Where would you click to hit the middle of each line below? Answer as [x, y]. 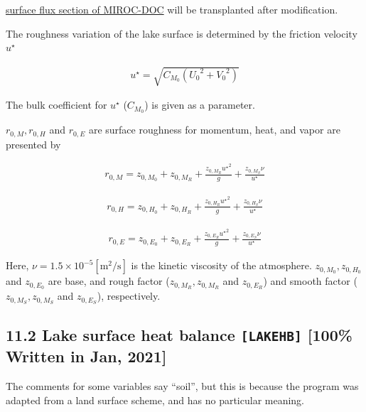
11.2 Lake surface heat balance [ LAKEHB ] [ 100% [179, 335]
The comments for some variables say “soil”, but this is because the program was [182, 386]
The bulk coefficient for [56, 105]
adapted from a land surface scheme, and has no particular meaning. [155, 400]
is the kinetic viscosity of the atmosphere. [221, 265]
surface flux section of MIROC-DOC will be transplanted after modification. [172, 9]
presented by [33, 144]
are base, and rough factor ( [109, 281]
